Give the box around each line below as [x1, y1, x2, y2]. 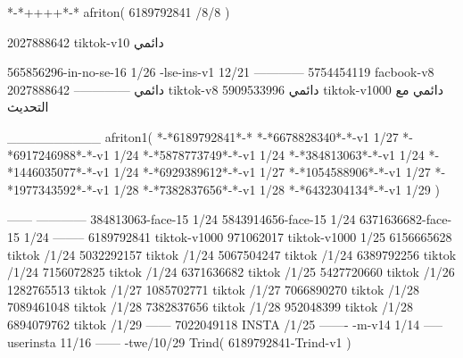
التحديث [7, 97, 49, 116]
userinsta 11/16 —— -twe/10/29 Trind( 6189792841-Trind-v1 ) [7, 332, 351, 351]
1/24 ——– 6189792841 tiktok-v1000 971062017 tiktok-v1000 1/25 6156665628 [23, 227, 452, 246]
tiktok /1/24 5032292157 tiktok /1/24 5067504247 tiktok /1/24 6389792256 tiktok [7, 245, 457, 263]
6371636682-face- [360, 210, 452, 229]
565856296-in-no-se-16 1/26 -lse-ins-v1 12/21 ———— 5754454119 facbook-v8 [7, 62, 434, 81]
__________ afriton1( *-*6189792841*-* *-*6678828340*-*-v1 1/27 [7, 127, 399, 146]
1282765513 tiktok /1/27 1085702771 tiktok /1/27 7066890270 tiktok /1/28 [7, 279, 419, 298]
